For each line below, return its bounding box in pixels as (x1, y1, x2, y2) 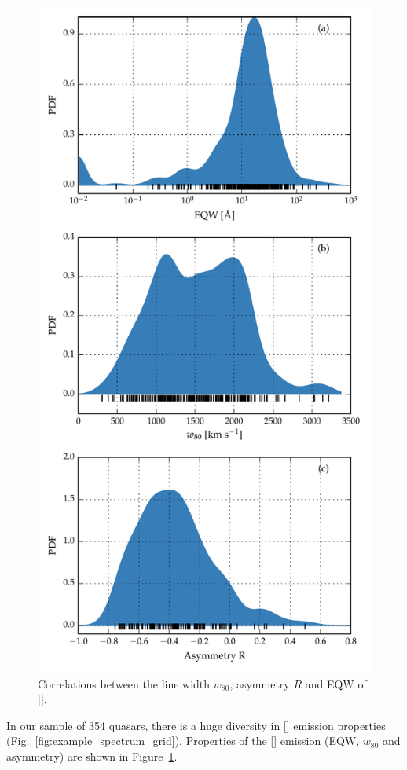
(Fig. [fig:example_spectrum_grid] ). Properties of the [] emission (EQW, (6, 732, 360, 749)
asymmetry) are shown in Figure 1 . (6, 747, 178, 764)
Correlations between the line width (38, 675, 211, 691)
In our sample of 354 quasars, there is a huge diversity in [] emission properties (6, 717, 386, 733)
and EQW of (305, 675, 367, 691)
